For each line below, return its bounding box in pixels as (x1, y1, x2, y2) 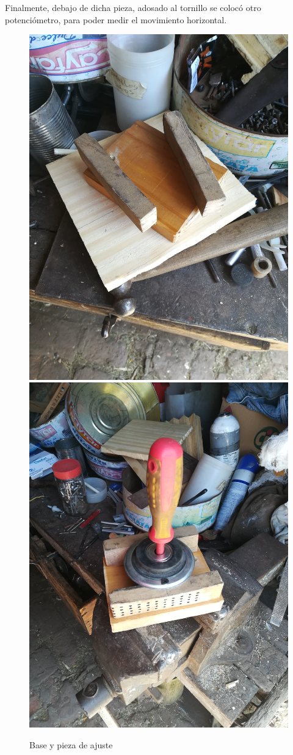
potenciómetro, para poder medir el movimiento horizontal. (5, 13, 227, 26)
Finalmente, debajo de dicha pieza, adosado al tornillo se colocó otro (5, 1, 261, 13)
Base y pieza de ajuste (29, 739, 113, 751)
